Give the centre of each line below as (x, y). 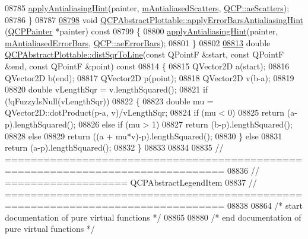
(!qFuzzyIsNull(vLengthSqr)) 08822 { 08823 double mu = (109, 101)
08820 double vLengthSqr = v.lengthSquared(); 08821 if (107, 89)
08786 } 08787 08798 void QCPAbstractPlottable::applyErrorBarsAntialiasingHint (154, 19)
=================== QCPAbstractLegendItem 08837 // (131, 182)
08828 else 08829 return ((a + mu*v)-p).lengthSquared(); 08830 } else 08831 (144, 136)
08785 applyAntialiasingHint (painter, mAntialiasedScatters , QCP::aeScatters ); (147, 8)
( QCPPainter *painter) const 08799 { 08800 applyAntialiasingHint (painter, (142, 31)
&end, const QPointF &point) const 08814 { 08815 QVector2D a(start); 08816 (147, 66)
